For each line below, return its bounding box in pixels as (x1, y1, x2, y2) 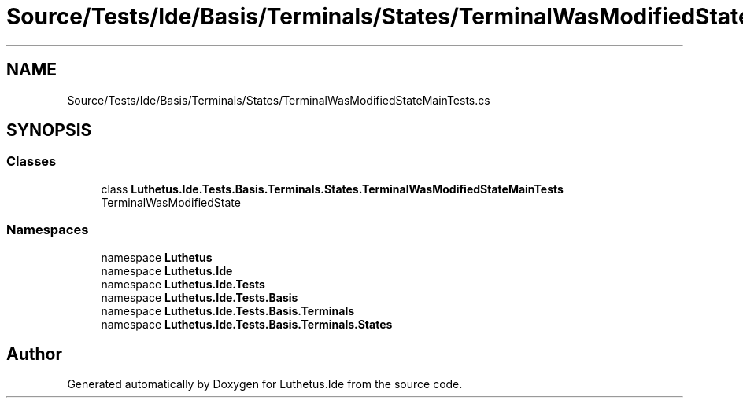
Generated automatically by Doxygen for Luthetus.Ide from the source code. (67, 377, 463, 391)
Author (6, 343, 62, 364)
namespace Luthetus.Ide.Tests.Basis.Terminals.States (101, 317, 393, 331)
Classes (6, 153, 57, 170)
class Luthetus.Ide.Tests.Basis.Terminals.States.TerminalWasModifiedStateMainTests (101, 182, 564, 196)
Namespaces (6, 222, 89, 238)
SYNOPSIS (6, 120, 92, 141)
